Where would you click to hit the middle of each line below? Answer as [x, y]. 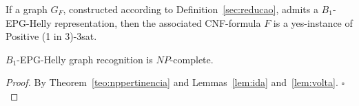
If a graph [27, 9]
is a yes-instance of [313, 22]
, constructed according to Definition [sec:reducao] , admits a [191, 9]
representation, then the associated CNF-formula [158, 22]
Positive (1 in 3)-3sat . [51, 36]
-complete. [192, 59]
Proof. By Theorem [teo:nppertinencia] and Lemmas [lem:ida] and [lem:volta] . [172, 82]
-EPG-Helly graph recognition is [85, 59]
